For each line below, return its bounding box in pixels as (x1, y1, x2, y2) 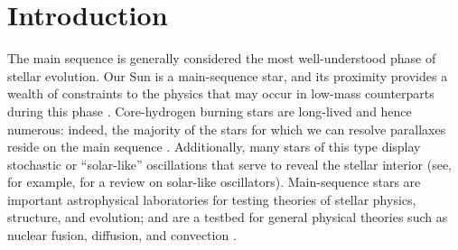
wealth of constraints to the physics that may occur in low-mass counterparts (7, 84, 435, 103)
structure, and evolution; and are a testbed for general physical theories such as (7, 208, 448, 227)
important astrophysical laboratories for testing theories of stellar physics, (7, 190, 416, 208)
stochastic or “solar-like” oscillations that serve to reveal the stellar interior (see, (7, 154, 452, 173)
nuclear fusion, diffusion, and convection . (7, 226, 237, 245)
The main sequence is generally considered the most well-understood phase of (7, 49, 436, 68)
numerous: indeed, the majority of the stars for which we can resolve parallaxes (7, 119, 446, 138)
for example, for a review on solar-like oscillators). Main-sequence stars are (7, 172, 421, 191)
